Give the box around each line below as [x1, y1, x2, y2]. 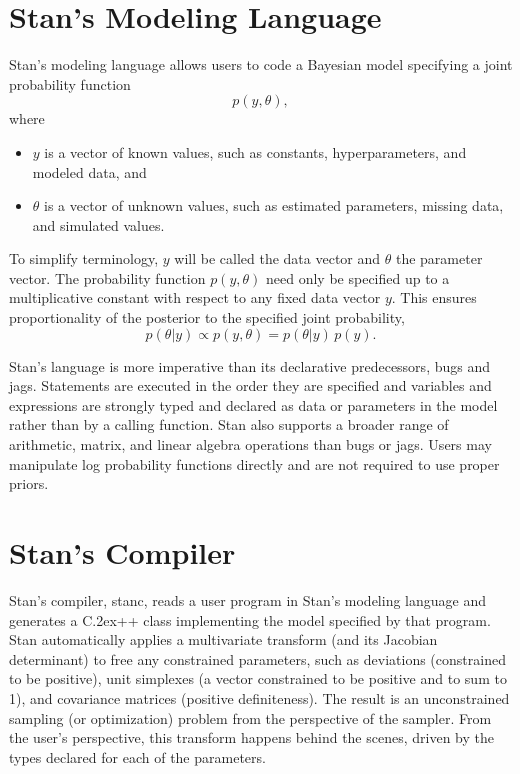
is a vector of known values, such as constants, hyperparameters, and [44, 141, 467, 162]
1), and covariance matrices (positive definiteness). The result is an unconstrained [9, 687, 510, 708]
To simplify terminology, [9, 248, 159, 269]
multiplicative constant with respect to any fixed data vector [9, 287, 381, 308]
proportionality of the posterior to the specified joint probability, [9, 307, 405, 328]
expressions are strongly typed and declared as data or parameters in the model [9, 394, 498, 415]
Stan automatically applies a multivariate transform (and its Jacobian [9, 629, 438, 650]
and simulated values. [32, 214, 165, 235]
